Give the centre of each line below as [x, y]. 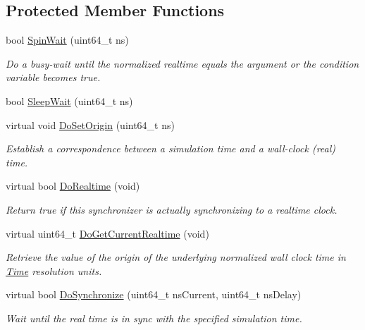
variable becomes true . [53, 77]
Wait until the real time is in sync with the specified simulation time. [154, 318]
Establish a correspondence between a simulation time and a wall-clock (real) [171, 148]
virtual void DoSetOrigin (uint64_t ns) [90, 124]
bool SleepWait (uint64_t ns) [69, 100]
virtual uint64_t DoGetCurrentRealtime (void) [107, 233]
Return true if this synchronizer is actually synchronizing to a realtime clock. [172, 209]
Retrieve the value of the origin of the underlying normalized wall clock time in [176, 257]
